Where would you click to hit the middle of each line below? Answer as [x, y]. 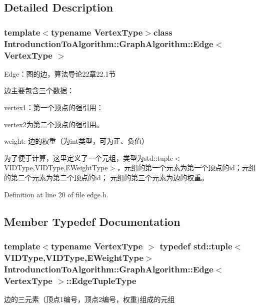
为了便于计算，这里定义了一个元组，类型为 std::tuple [88, 158]
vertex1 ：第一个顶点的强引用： [54, 107]
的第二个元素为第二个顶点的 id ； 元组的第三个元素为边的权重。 [106, 177]
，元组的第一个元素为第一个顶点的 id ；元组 [186, 168]
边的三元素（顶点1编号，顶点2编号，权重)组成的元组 [89, 299]
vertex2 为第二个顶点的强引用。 [54, 124]
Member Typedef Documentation [92, 221]
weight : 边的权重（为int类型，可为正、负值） [76, 141]
